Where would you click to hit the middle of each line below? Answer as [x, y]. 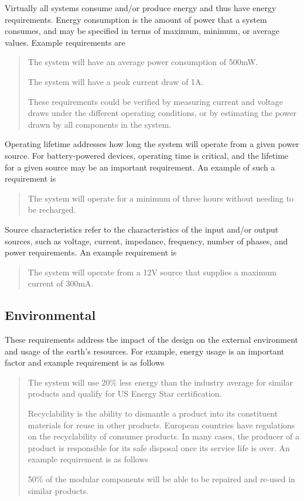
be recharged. [52, 209]
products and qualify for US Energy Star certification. [125, 393]
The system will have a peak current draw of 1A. [116, 81]
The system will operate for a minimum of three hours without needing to [161, 198]
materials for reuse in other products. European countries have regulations [161, 425]
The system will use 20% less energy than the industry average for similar [160, 382]
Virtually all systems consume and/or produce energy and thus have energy [141, 8]
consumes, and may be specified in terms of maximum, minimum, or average [142, 31]
